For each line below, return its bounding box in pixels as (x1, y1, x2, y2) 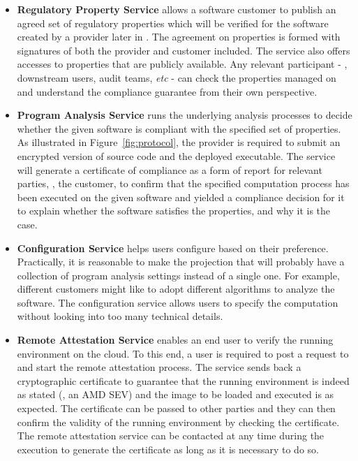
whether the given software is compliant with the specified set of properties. (17, 121, 341, 136)
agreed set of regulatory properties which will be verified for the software (17, 15, 329, 30)
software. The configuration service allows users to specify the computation (17, 295, 338, 309)
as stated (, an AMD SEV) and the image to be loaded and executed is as (17, 387, 334, 402)
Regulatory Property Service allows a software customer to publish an (17, 2, 336, 16)
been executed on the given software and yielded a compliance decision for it (17, 189, 345, 204)
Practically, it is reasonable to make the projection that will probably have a (17, 254, 345, 269)
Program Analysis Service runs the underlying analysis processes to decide (17, 108, 352, 122)
